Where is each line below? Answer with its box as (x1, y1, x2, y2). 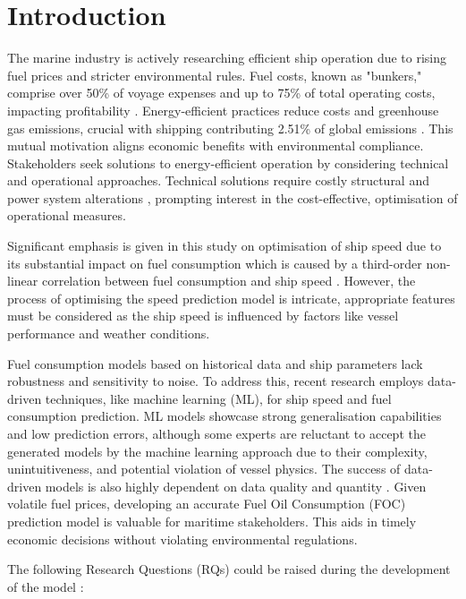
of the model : (7, 577, 84, 595)
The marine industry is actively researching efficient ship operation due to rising (7, 48, 447, 67)
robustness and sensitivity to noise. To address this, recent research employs (7, 372, 424, 390)
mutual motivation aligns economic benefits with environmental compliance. (7, 136, 424, 155)
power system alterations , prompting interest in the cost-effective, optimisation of (7, 188, 458, 207)
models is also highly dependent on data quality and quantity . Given (45, 476, 427, 495)
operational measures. (7, 206, 126, 225)
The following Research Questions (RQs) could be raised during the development (7, 560, 451, 578)
